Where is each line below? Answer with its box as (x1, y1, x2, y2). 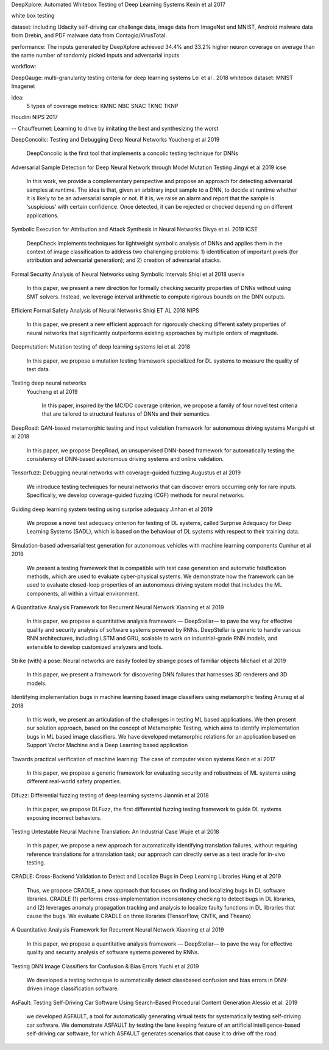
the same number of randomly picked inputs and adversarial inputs (11, 51, 180, 59)
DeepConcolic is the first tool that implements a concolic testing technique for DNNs (26, 150, 239, 157)
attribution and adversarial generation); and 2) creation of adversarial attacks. (26, 256, 222, 264)
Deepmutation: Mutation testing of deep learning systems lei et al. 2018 (11, 343, 191, 350)
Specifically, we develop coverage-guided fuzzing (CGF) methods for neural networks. (26, 491, 245, 499)
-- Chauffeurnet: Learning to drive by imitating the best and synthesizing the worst (11, 125, 219, 132)
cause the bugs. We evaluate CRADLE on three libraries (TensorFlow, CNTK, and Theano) (26, 913, 251, 920)
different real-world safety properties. (26, 778, 122, 785)
